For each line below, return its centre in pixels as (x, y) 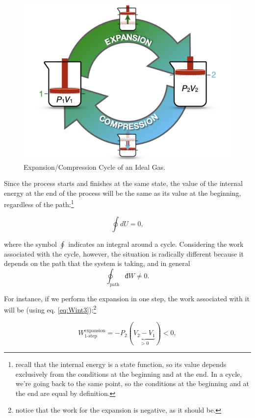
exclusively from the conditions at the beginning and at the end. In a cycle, (129, 374)
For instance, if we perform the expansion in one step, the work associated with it (127, 298)
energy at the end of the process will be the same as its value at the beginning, (123, 193)
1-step (91, 336)
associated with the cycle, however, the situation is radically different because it (124, 253)
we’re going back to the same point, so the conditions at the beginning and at (132, 383)
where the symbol (30, 244)
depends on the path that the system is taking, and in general (97, 263)
